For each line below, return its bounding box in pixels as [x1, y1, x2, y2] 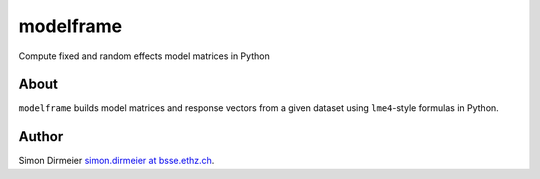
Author [18, 128, 64, 145]
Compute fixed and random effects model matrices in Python [18, 50, 270, 62]
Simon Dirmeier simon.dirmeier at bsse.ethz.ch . [18, 155, 215, 167]
